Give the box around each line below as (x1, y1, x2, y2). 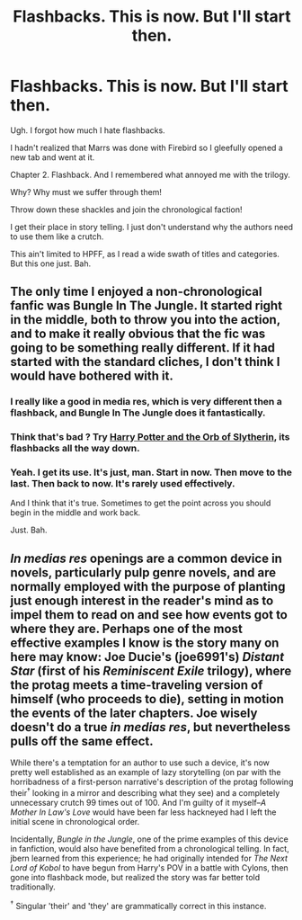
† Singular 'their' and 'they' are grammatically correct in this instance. (10, 898, 267, 911)
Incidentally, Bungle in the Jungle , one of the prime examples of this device (10, 834, 289, 844)
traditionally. (10, 881, 57, 892)
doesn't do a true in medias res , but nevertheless (10, 719, 291, 735)
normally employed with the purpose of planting (10, 578, 286, 594)
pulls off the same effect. (10, 733, 154, 748)
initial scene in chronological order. (10, 816, 140, 826)
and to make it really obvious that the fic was (10, 326, 266, 342)
